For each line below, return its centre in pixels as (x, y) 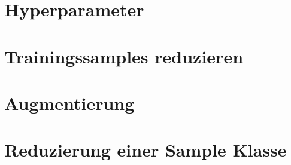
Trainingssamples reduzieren (124, 56)
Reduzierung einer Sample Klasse (145, 150)
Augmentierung (69, 103)
